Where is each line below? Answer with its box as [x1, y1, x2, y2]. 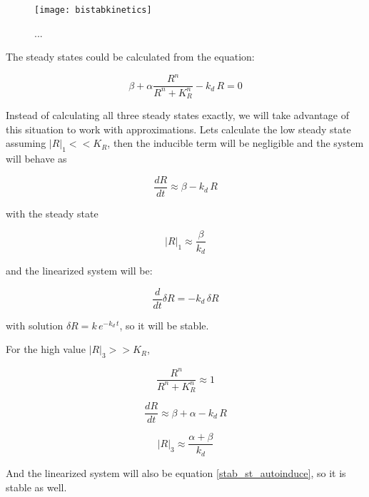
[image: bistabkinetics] [34, 5, 152, 15]
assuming [6, 135, 46, 150]
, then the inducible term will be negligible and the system [107, 135, 364, 150]
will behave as [6, 151, 67, 166]
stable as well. [6, 479, 67, 494]
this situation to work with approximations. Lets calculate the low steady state [6, 121, 351, 136]
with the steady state [6, 205, 98, 220]
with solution [6, 317, 64, 332]
